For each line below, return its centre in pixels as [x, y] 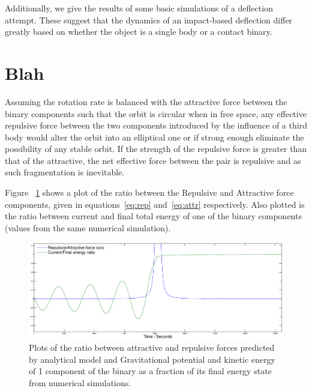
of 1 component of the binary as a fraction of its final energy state [150, 371]
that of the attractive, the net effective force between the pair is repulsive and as [153, 160]
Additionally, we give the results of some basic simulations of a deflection [139, 8]
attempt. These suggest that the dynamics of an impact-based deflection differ [149, 20]
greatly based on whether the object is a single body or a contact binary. [139, 32]
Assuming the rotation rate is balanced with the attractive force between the [146, 101]
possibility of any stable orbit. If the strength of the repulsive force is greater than [156, 149]
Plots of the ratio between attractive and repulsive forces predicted [152, 347]
